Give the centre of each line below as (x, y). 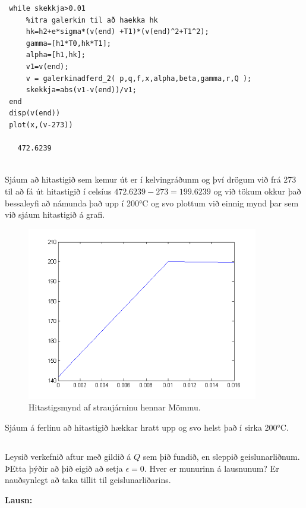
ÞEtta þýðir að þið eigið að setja (64, 468)
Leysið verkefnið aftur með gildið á (68, 457)
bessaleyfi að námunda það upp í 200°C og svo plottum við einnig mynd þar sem (152, 203)
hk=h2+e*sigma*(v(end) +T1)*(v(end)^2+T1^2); (117, 32)
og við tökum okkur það (257, 191)
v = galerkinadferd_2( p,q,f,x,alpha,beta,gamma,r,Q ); (139, 78)
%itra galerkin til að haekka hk (92, 20)
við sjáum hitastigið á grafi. (55, 214)
